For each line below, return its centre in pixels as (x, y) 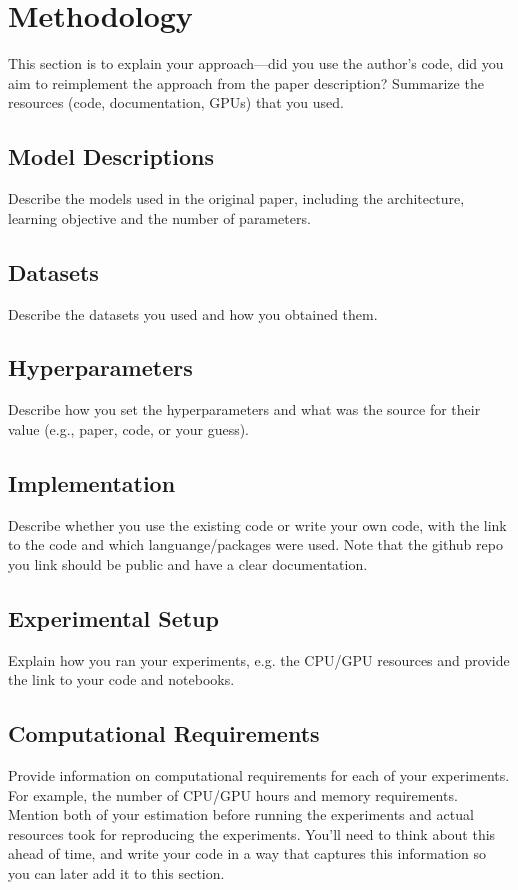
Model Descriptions (111, 156)
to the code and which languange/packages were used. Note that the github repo (255, 544)
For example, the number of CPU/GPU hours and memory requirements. (233, 794)
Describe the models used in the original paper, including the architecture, (236, 198)
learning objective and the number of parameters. (159, 217)
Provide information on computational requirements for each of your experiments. (259, 775)
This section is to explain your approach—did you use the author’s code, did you (256, 63)
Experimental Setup (113, 617)
